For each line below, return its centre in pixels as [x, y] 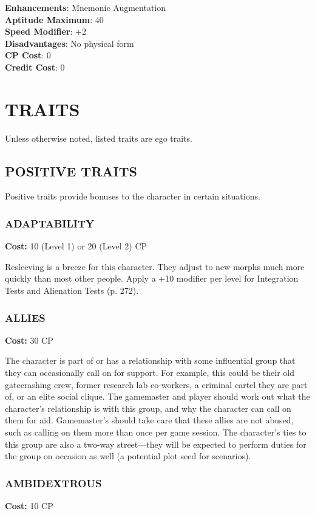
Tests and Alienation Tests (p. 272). [72, 290]
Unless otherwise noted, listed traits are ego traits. [99, 138]
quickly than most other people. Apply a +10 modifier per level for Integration [152, 278]
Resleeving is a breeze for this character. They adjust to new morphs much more [155, 266]
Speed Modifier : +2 [46, 31]
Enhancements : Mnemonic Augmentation [86, 7]
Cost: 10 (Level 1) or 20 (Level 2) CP [76, 246]
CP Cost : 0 [28, 55]
